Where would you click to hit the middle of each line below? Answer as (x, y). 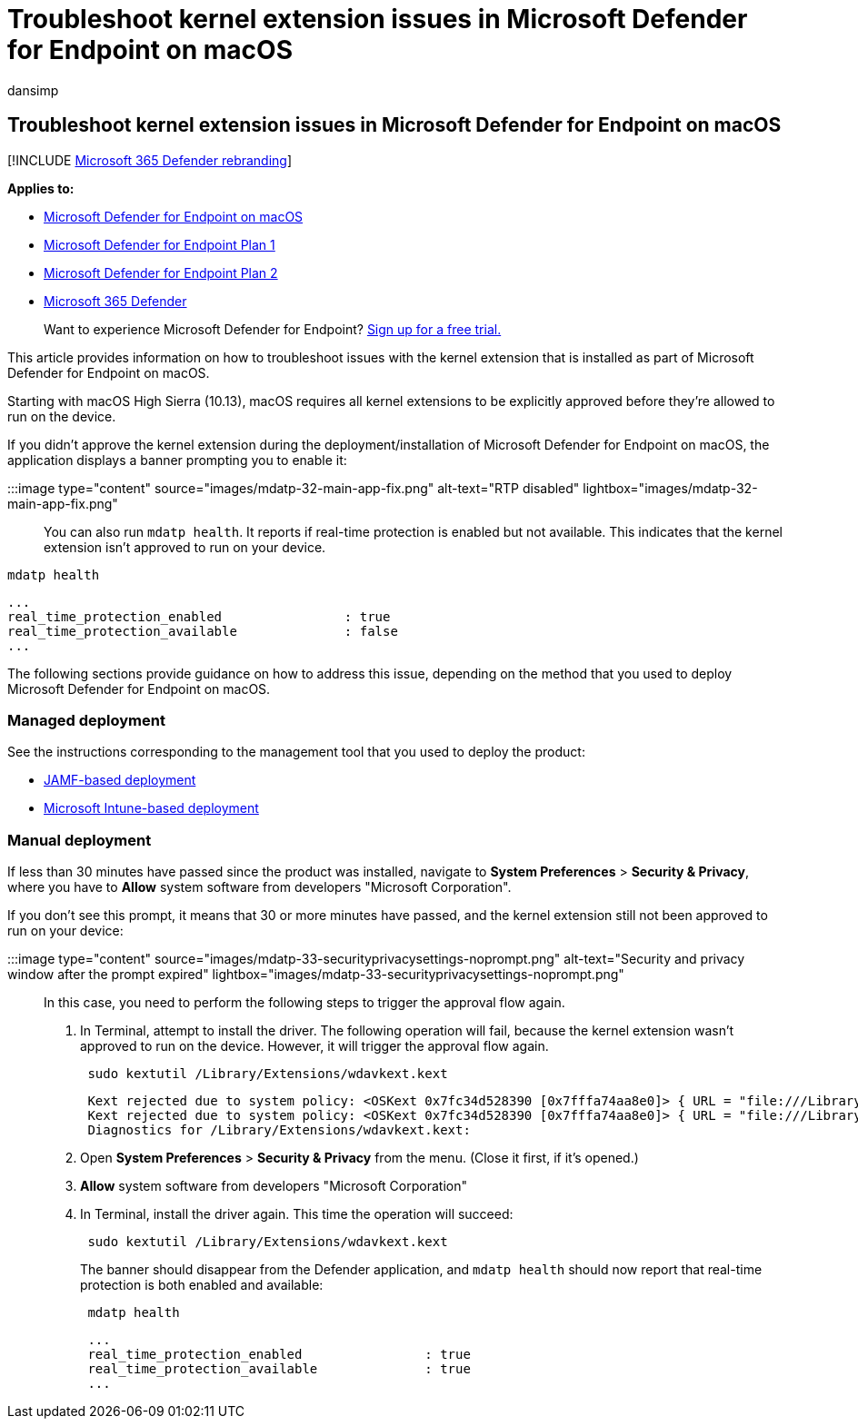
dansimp (33, 90)
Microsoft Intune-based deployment (151, 808)
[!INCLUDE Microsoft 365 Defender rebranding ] (150, 160)
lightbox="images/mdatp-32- (670, 488)
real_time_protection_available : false (203, 631)
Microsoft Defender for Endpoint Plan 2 (161, 272)
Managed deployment (86, 720)
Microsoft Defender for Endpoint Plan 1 (160, 244)
